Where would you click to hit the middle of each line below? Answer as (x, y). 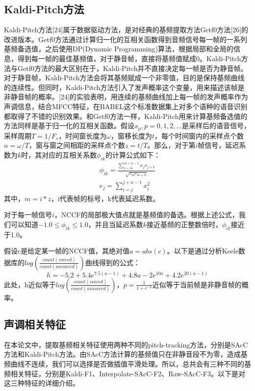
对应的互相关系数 (69, 154)
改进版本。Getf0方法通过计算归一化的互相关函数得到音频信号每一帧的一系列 (126, 39)
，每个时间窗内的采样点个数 (199, 135)
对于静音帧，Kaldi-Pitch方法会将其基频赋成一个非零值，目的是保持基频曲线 (124, 78)
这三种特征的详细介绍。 (42, 383)
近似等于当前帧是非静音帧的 (197, 284)
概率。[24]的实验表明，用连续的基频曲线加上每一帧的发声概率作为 (143, 97)
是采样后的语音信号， (217, 126)
